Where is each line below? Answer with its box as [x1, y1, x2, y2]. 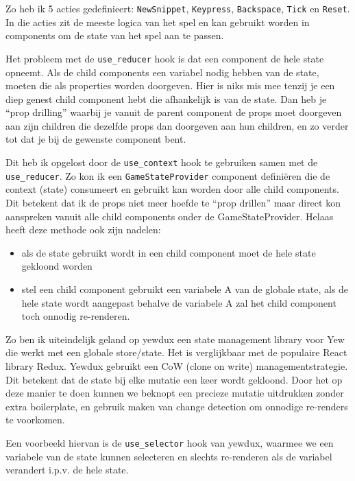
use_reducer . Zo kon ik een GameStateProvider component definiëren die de [5, 168, 330, 183]
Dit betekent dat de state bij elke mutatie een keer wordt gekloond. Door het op [5, 372, 343, 386]
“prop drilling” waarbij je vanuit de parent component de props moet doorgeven [5, 105, 342, 119]
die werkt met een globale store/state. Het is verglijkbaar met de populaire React [5, 345, 347, 360]
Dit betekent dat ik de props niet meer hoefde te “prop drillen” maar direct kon [5, 195, 341, 209]
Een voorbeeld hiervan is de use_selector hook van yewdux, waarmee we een [5, 435, 334, 449]
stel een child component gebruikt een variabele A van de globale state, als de [21, 281, 349, 296]
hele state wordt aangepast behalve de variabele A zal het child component [21, 295, 336, 309]
